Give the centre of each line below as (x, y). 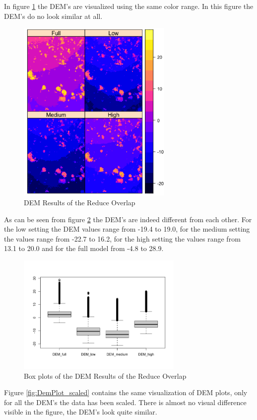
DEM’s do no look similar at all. (53, 16)
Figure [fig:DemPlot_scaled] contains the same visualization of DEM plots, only (126, 392)
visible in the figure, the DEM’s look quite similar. (81, 412)
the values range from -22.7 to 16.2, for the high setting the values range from (122, 238)
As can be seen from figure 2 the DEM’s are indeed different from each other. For (128, 219)
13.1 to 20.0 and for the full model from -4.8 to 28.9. (84, 248)
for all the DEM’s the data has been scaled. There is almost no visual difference (125, 402)
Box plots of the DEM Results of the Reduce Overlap (105, 376)
